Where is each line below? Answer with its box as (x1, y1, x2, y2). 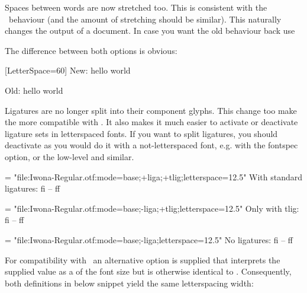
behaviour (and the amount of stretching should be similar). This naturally (8, 12, 282, 25)
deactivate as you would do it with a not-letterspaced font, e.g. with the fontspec (5, 139, 298, 151)
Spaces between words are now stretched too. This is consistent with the (5, 1, 267, 13)
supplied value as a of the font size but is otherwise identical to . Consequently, (5, 265, 292, 278)
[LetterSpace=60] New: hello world (5, 64, 131, 77)
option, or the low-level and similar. (5, 150, 134, 163)
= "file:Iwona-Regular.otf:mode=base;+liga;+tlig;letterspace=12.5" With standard (5, 170, 303, 183)
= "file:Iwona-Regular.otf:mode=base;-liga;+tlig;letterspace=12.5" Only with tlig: (5, 202, 299, 214)
